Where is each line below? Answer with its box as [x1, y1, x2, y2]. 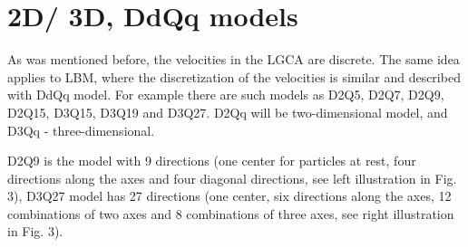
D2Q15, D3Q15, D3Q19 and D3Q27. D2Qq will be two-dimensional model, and [7, 102, 448, 121]
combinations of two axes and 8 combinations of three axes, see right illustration [7, 204, 454, 223]
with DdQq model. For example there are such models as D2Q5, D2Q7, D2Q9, [7, 85, 444, 104]
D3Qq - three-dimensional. [7, 120, 155, 139]
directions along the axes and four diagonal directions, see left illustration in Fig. [7, 168, 457, 187]
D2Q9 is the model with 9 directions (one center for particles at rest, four [7, 151, 416, 170]
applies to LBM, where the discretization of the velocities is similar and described [7, 67, 461, 86]
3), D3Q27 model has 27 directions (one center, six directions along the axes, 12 [7, 186, 452, 205]
